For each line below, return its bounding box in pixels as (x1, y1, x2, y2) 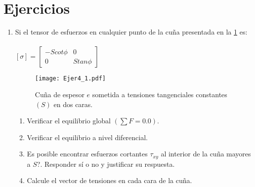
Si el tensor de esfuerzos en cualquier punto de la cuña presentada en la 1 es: (15, 27, 248, 37)
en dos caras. (53, 99, 93, 109)
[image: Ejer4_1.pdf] (35, 75, 106, 82)
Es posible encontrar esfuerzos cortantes (27, 149, 148, 159)
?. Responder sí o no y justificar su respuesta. (37, 158, 175, 169)
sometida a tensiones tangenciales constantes (92, 89, 227, 99)
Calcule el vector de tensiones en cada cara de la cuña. (27, 175, 192, 186)
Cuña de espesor (35, 89, 85, 99)
